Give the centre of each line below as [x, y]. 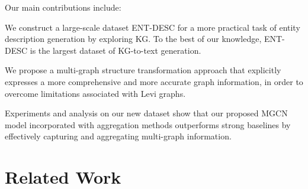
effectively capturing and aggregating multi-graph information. [118, 136]
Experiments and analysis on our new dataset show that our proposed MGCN [146, 113]
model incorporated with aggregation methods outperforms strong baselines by [148, 124]
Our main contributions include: [63, 7]
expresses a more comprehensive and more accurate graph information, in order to [154, 81]
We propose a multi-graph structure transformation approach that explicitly [143, 70]
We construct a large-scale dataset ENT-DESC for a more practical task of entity [153, 27]
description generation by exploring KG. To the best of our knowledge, [133, 39]
